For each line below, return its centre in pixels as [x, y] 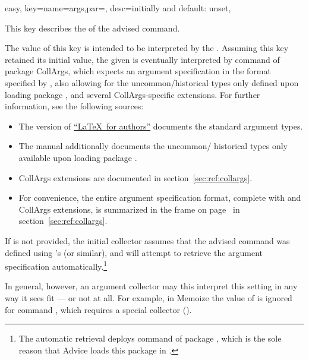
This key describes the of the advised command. [92, 28]
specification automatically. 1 [56, 265]
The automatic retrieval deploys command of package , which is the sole [150, 338]
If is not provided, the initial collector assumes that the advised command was [147, 240]
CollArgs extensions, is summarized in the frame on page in [129, 209]
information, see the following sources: [74, 106]
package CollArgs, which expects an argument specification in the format [138, 71]
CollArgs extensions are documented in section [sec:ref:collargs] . [135, 177]
